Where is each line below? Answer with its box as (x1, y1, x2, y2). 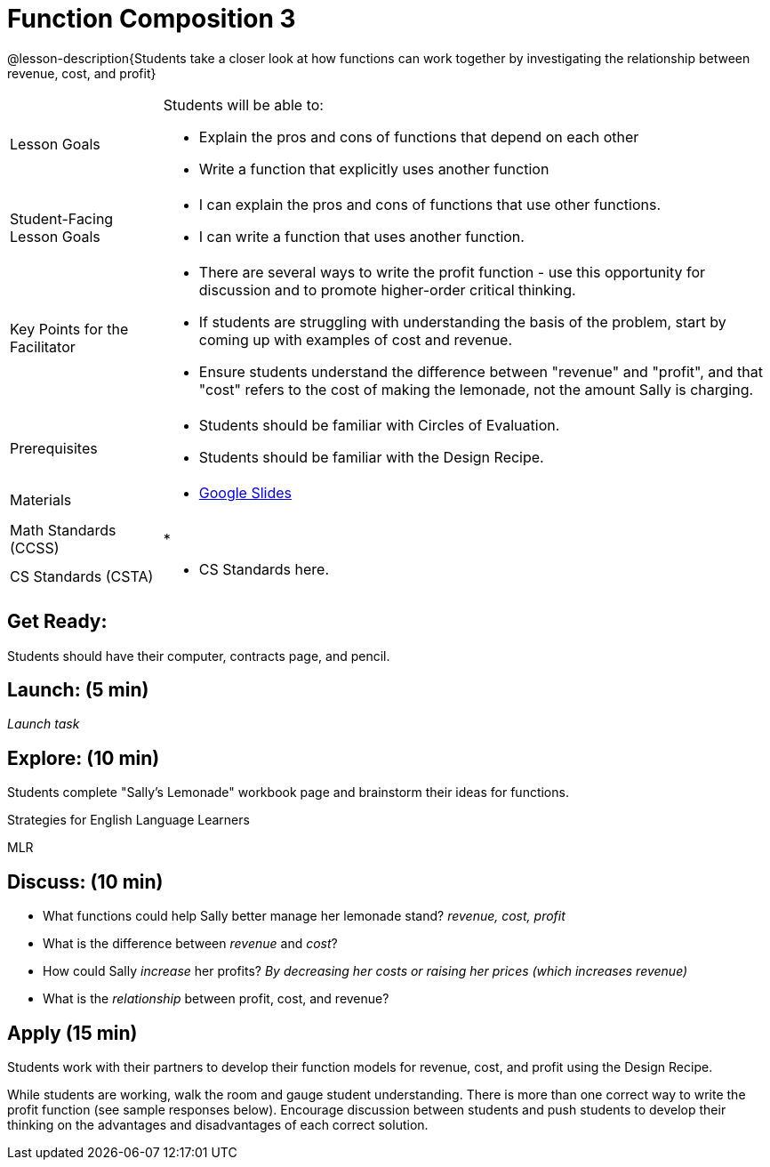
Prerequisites (10, 439, 98, 457)
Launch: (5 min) (7, 679, 149, 702)
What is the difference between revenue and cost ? (43, 936, 338, 952)
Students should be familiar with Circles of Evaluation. (198, 415, 560, 434)
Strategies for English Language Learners (7, 812, 250, 828)
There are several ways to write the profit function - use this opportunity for (198, 262, 706, 281)
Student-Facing (10, 209, 114, 228)
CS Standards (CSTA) (10, 567, 154, 585)
